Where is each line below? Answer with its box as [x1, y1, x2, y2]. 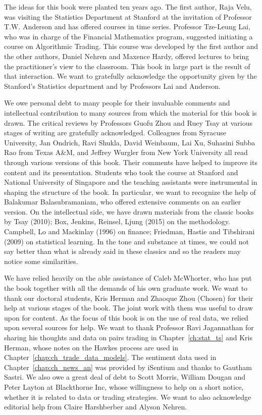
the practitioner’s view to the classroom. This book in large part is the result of [4, 61, 250, 71]
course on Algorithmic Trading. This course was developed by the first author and [4, 41, 258, 51]
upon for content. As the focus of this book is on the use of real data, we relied [4, 312, 248, 323]
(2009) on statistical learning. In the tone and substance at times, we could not [4, 236, 249, 246]
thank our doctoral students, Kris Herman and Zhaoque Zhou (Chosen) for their [4, 292, 253, 303]
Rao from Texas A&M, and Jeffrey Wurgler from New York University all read [4, 147, 248, 158]
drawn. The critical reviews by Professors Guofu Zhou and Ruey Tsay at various [4, 117, 252, 128]
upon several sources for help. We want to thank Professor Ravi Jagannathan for [4, 322, 254, 333]
